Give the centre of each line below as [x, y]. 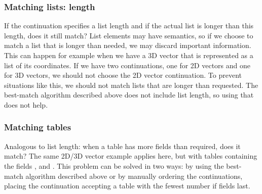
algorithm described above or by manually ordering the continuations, [134, 176]
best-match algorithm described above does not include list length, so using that [129, 95]
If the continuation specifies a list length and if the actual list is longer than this [129, 26]
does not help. [26, 104]
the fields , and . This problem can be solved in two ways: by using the [114, 165]
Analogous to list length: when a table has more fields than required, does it [122, 146]
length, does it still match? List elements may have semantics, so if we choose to [129, 35]
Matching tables [38, 127]
